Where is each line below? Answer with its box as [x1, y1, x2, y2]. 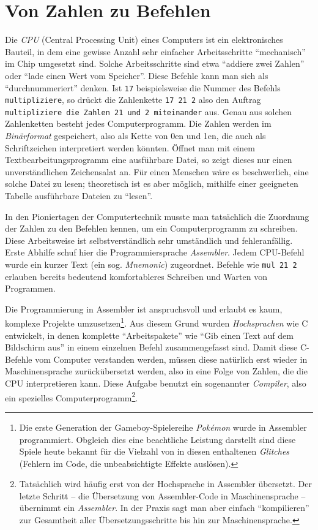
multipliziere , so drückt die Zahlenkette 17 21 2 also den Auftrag [5, 93, 261, 106]
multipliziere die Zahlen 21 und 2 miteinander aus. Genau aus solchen [5, 105, 292, 118]
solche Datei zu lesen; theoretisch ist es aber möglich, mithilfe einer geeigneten [5, 177, 298, 190]
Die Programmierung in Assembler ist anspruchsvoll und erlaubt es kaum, [5, 302, 283, 315]
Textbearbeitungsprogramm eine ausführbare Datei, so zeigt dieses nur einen [5, 153, 292, 166]
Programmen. [5, 282, 56, 295]
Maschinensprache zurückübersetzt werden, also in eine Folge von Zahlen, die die [5, 365, 308, 377]
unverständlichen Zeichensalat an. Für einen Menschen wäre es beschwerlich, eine [5, 165, 309, 178]
